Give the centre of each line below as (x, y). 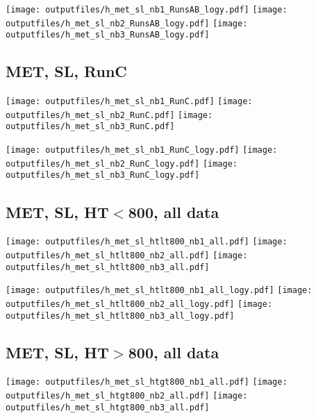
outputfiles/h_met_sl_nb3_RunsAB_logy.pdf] (108, 35)
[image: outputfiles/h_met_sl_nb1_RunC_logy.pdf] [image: (142, 150)
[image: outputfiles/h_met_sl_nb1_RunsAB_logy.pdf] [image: (147, 10)
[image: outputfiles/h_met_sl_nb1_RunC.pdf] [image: (129, 102)
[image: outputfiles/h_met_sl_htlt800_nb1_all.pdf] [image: (147, 242)
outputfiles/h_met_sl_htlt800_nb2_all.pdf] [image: (127, 255)
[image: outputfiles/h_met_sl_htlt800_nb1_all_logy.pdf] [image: (159, 291)
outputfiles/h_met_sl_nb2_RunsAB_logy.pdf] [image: (127, 23)
